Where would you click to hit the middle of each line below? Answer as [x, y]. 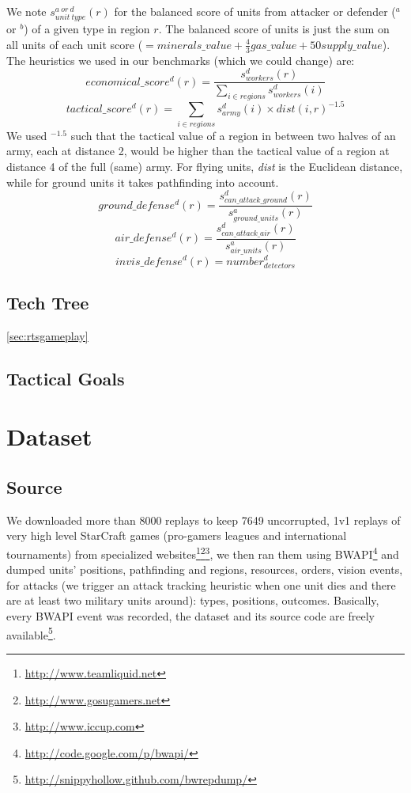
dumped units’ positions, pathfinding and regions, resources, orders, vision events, [205, 569]
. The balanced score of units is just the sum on [274, 29]
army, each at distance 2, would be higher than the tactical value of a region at [198, 151]
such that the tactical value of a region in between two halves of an [233, 135]
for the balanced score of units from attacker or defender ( [255, 11]
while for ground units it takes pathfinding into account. [143, 182]
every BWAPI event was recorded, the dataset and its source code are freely [190, 616]
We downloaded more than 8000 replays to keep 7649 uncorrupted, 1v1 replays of [204, 520]
